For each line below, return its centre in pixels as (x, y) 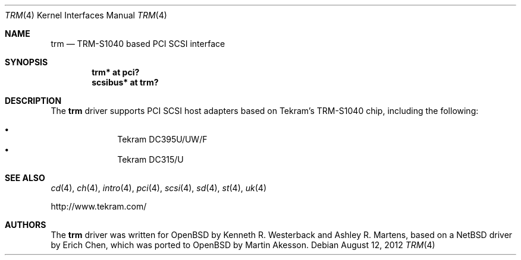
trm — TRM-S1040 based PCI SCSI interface (138, 44)
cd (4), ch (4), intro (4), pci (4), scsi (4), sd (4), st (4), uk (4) (159, 188)
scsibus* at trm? (125, 82)
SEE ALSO (25, 178)
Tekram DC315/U (150, 159)
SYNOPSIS (26, 62)
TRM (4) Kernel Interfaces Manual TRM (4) (86, 15)
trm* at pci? (116, 72)
